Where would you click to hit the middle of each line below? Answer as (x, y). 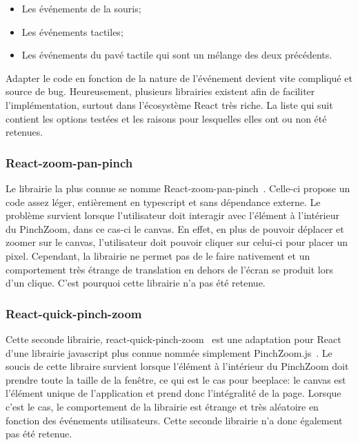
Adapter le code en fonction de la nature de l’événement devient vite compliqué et (179, 77)
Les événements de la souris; (81, 8)
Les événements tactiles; (72, 31)
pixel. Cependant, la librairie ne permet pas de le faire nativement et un (158, 255)
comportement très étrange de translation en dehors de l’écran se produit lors (169, 269)
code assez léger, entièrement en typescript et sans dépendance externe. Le (163, 201)
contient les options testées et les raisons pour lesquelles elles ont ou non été (166, 118)
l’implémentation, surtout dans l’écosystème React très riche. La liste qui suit (169, 104)
